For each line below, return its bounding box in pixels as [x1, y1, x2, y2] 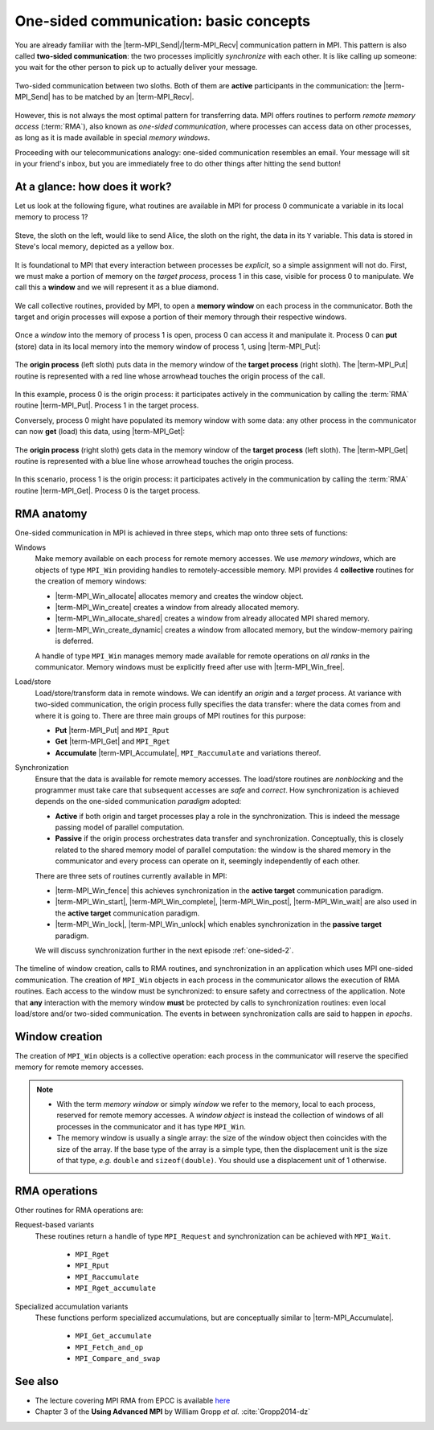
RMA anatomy [14, 506, 88, 520]
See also [14, 1375, 59, 1388]
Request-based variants [14, 1220, 95, 1230]
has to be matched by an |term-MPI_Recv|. [52, 92, 194, 102]
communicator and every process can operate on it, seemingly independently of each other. [55, 856, 361, 866]
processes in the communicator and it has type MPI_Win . [56, 1121, 247, 1131]
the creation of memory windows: [35, 576, 147, 586]
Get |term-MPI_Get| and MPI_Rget [55, 736, 170, 747]
